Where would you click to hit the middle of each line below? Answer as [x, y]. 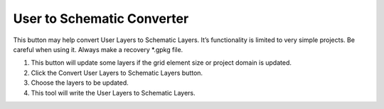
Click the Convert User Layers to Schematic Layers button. [117, 73]
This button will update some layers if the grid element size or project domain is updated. [161, 63]
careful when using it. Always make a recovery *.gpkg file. [98, 49]
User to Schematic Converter [101, 19]
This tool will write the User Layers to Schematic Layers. [113, 93]
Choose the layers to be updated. [80, 83]
